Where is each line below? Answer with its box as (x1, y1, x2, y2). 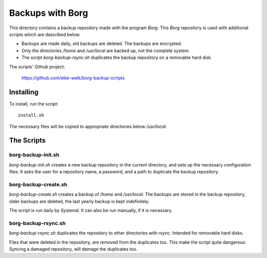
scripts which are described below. (9, 31, 81, 37)
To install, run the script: (9, 101, 59, 106)
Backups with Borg (9, 7, 89, 18)
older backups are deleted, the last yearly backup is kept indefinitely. (9, 198, 150, 204)
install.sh (18, 112, 44, 118)
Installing (9, 88, 39, 96)
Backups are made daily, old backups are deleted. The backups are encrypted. (21, 41, 182, 47)
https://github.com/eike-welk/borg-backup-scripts (21, 75, 125, 81)
